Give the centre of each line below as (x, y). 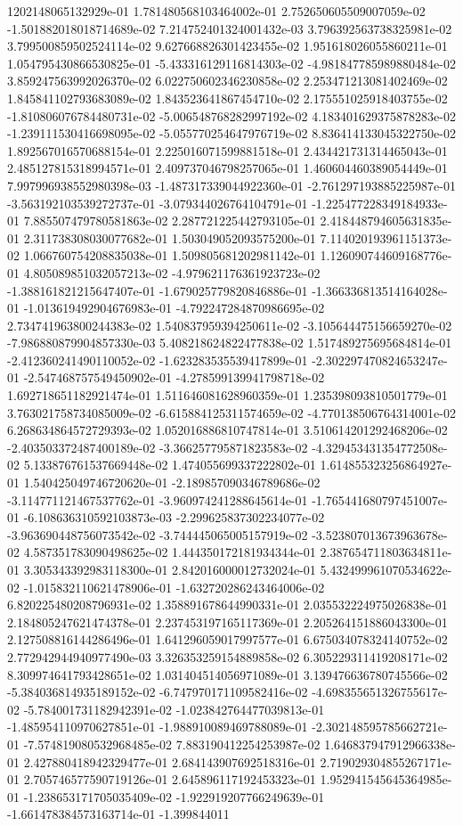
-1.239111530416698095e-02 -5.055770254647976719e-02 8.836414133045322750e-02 (231, 133)
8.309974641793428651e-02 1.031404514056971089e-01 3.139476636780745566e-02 (227, 674)
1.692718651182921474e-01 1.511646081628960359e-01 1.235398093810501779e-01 (227, 395)
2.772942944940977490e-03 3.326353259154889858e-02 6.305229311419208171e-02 (227, 656)
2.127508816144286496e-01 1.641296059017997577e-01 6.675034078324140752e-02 (227, 639)
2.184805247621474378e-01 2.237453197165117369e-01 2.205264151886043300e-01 (227, 622)
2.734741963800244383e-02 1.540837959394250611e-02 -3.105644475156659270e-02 (230, 325)
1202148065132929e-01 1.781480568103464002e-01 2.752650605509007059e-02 (216, 11)
